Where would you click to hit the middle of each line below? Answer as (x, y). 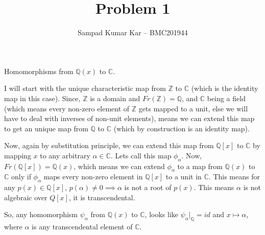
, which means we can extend (119, 166)
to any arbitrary (65, 155)
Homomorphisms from (39, 71)
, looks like (162, 214)
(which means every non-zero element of (67, 108)
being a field (226, 98)
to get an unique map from (46, 128)
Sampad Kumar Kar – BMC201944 (133, 32)
